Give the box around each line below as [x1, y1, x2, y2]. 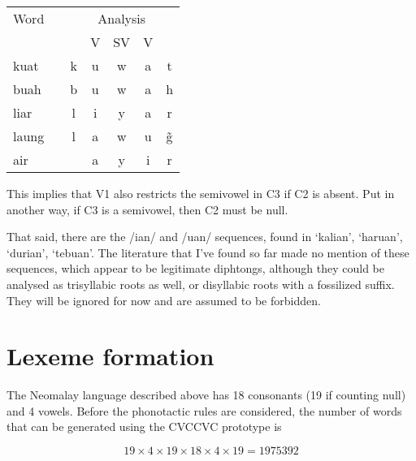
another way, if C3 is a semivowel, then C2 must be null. [6, 200, 288, 218]
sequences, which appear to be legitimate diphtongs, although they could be [6, 260, 385, 277]
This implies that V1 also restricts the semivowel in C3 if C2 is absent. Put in [6, 185, 395, 201]
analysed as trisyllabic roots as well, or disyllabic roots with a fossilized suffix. [6, 275, 395, 292]
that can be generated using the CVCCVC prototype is [6, 418, 282, 435]
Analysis [97, 9, 146, 28]
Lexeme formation [6, 339, 214, 373]
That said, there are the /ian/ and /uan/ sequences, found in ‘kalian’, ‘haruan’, [6, 228, 403, 245]
